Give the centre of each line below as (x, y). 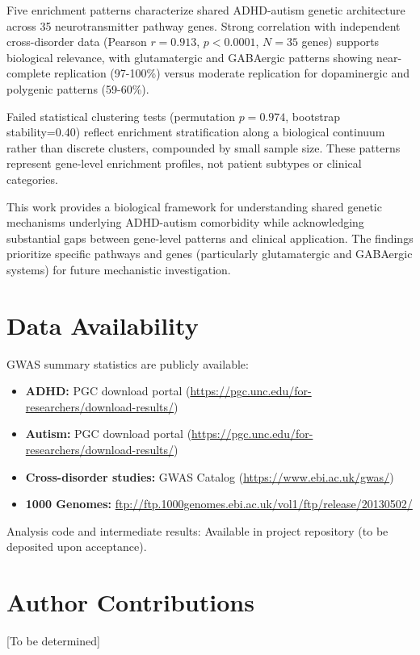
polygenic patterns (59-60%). (78, 88)
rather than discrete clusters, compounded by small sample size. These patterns (204, 147)
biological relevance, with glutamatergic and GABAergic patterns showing (190, 57)
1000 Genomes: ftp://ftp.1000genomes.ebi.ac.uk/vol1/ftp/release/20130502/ (219, 504)
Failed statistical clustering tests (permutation (121, 116)
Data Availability (103, 325)
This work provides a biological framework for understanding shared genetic (194, 206)
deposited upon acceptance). (77, 547)
